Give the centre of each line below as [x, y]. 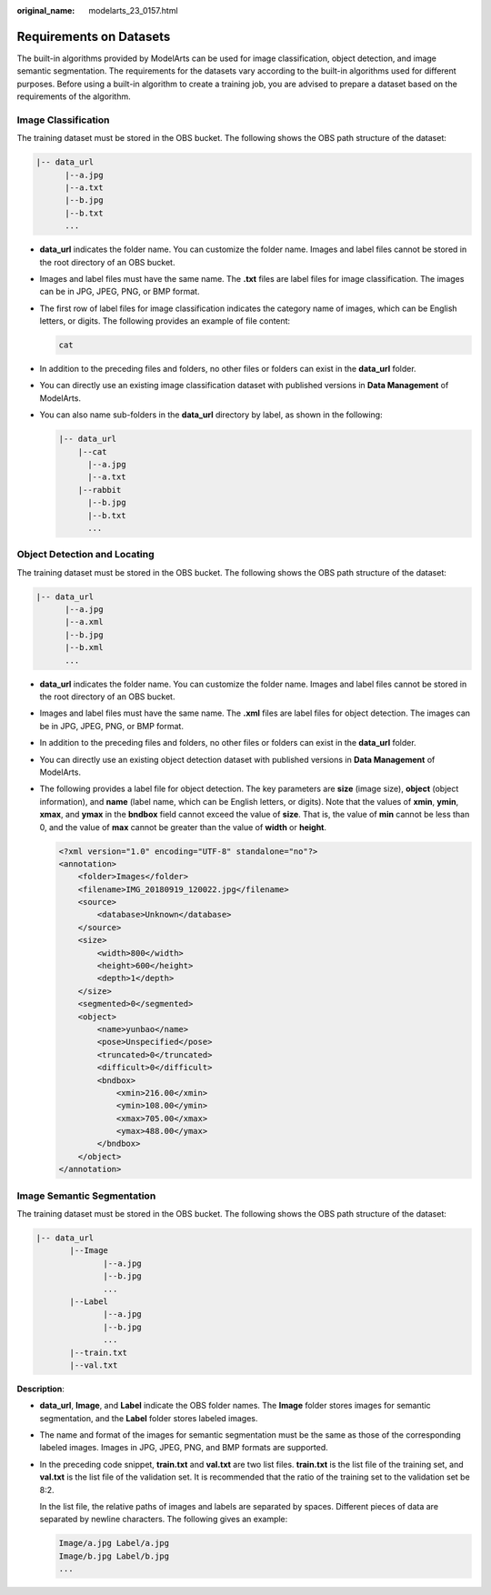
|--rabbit [100, 490]
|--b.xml [84, 647]
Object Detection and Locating [85, 555]
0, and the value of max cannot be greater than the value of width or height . [183, 827]
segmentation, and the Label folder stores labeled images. [149, 1418]
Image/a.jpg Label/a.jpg [114, 1543]
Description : [41, 1389]
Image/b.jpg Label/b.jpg [114, 1556]
